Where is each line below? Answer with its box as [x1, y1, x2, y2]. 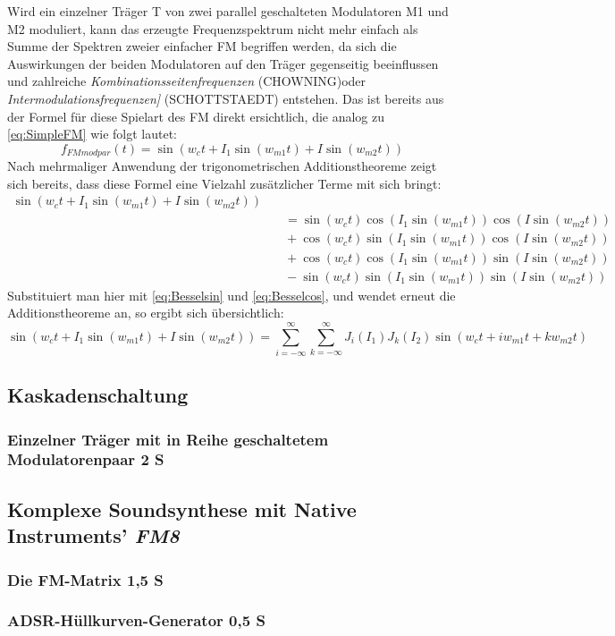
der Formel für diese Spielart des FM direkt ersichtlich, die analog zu [7, 106, 385, 125]
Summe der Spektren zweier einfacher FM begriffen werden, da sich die [7, 37, 397, 55]
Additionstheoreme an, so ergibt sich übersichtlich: [7, 303, 284, 322]
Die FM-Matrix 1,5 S [7, 568, 164, 590]
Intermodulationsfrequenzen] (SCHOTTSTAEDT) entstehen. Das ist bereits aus [7, 89, 444, 107]
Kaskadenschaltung [7, 381, 189, 409]
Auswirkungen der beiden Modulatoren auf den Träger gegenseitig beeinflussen [7, 54, 439, 72]
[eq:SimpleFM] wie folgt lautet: [7, 124, 177, 143]
